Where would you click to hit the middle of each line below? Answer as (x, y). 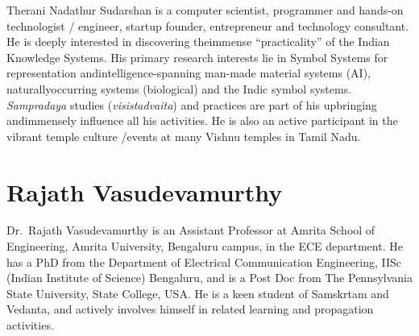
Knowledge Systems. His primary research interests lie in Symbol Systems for (197, 57)
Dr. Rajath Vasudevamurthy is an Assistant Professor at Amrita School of (191, 230)
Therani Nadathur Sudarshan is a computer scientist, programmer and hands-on (205, 10)
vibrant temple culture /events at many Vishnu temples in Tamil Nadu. (184, 136)
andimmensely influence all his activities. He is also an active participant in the (202, 120)
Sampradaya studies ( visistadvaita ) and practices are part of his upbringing (192, 104)
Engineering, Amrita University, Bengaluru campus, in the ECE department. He (205, 246)
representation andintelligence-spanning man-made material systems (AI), (189, 73)
